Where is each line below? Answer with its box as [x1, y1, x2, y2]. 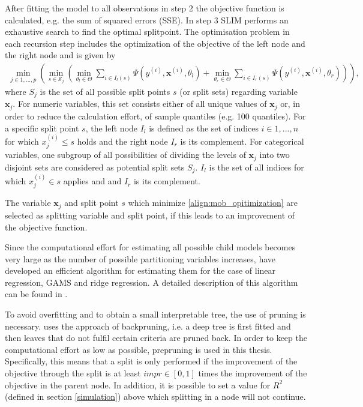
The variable [5, 196, 51, 209]
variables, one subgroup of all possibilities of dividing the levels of [5, 148, 246, 161]
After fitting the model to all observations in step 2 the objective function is [5, 2, 284, 14]
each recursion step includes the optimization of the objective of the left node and [5, 37, 305, 49]
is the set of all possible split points [40, 85, 170, 97]
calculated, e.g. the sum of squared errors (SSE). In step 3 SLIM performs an [5, 13, 289, 26]
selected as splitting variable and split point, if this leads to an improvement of [5, 208, 295, 221]
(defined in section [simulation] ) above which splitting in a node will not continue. [5, 390, 306, 403]
